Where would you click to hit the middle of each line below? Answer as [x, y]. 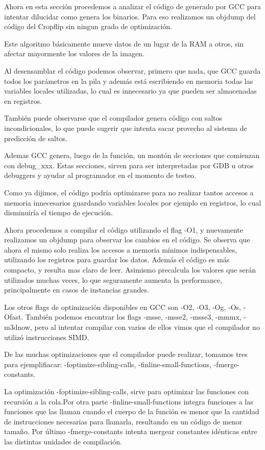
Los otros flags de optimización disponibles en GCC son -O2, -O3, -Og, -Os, [123, 307]
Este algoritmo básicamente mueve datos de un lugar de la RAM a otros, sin [124, 43]
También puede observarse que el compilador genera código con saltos [113, 118]
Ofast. [14, 317]
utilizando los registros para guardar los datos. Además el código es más [117, 260]
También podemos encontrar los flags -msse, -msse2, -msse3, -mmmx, [133, 317]
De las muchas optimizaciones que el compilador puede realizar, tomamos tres [126, 354]
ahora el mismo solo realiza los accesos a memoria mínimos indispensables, [121, 249]
